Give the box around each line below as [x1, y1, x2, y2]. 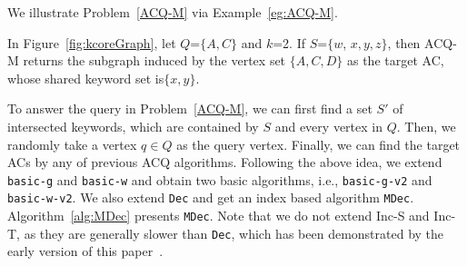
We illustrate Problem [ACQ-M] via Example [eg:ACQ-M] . [7, 3, 338, 21]
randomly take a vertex [7, 134, 137, 153]
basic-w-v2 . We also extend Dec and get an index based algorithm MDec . [7, 188, 414, 207]
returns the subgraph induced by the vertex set [23, 51, 286, 70]
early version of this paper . [7, 241, 164, 261]
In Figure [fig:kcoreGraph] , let [7, 33, 176, 52]
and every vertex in [274, 116, 383, 135]
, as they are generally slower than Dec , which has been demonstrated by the [16, 223, 444, 242]
